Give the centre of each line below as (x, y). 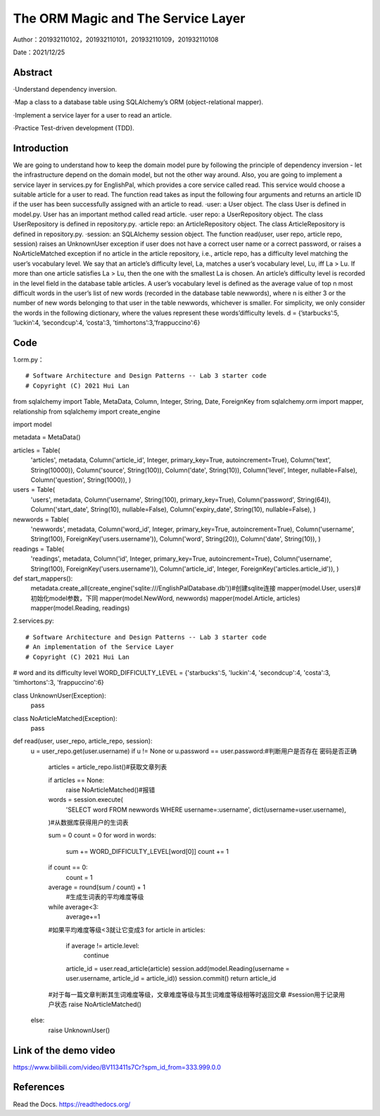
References (39, 1087)
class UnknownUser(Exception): (60, 695)
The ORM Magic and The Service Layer (129, 18)
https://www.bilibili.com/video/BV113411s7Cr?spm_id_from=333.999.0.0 (117, 1067)
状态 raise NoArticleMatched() (98, 1004)
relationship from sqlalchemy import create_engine (87, 411)
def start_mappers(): (43, 578)
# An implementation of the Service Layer (100, 647)
